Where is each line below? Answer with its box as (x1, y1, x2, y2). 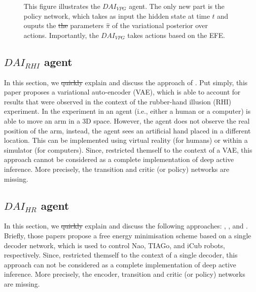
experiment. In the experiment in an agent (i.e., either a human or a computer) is (4, 106, 251, 116)
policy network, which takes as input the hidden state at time (24, 10, 210, 21)
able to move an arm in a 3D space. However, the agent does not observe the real (4, 115, 250, 126)
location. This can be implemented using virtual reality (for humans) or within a (4, 135, 248, 145)
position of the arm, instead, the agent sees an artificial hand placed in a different (4, 125, 251, 135)
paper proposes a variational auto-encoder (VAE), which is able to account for (4, 87, 241, 97)
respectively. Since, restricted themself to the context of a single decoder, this (4, 250, 238, 260)
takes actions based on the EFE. (127, 30, 225, 40)
